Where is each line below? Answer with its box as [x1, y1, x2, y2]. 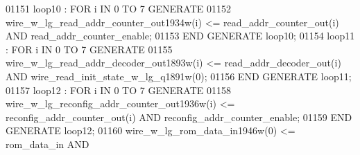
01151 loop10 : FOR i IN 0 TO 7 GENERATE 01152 [6, 1, 231, 15]
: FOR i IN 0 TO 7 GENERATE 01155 [6, 42, 173, 56]
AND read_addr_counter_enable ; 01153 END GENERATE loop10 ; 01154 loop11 [6, 28, 355, 43]
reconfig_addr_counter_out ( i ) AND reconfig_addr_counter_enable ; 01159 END [6, 109, 352, 124]
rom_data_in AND [6, 136, 89, 151]
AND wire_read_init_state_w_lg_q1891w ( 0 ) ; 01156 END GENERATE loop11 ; [6, 69, 352, 83]
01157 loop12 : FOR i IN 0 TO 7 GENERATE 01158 [6, 82, 231, 97]
